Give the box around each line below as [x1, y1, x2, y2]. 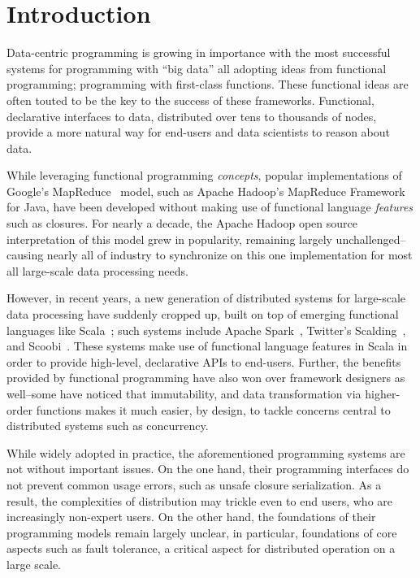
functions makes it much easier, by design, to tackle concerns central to [36, 401, 391, 418]
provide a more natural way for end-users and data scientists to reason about [6, 124, 391, 141]
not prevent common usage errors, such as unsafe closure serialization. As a [6, 476, 382, 493]
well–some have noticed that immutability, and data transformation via [6, 385, 362, 402]
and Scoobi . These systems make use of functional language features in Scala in [6, 337, 408, 354]
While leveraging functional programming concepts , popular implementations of [6, 167, 402, 184]
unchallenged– [336, 230, 406, 247]
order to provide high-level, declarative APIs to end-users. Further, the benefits [6, 353, 401, 370]
